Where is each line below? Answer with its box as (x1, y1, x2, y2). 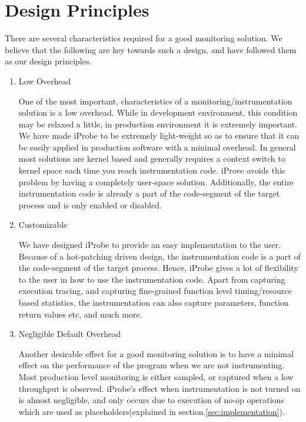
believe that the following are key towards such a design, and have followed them (5, 43, 297, 55)
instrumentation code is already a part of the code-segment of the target (18, 187, 280, 199)
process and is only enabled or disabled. (18, 198, 162, 211)
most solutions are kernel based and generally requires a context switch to (18, 152, 285, 165)
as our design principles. (5, 55, 92, 67)
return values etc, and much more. (18, 307, 142, 320)
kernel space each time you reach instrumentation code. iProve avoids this (18, 164, 285, 176)
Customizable (18, 218, 68, 231)
